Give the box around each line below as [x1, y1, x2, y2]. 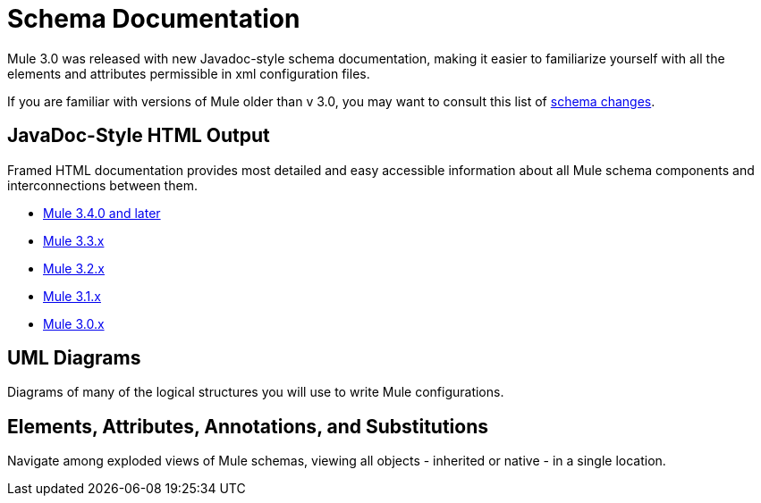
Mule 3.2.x [43, 260, 105, 276]
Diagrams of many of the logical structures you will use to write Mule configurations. [7, 384, 504, 400]
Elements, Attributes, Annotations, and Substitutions [7, 415, 489, 438]
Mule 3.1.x [43, 288, 101, 304]
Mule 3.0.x [43, 315, 105, 331]
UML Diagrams [7, 347, 141, 370]
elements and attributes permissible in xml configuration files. [7, 65, 370, 81]
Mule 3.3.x [43, 232, 105, 248]
